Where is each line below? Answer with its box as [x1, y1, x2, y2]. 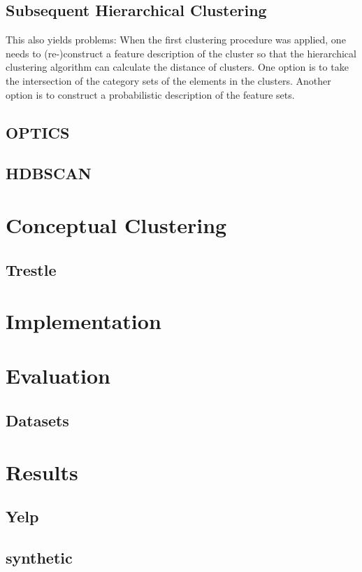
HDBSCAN [6, 162, 92, 184]
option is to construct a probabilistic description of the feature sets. [6, 87, 295, 102]
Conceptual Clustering [6, 210, 227, 239]
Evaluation [6, 361, 110, 390]
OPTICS [6, 121, 70, 143]
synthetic [6, 546, 73, 568]
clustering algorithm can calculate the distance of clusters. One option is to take [6, 60, 349, 74]
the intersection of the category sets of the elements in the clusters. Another [6, 73, 331, 88]
